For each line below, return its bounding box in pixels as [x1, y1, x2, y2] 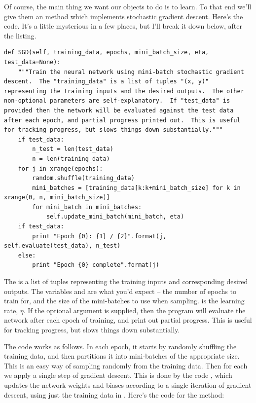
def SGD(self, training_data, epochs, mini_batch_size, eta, [4, 49, 209, 56]
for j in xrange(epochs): [18, 165, 103, 172]
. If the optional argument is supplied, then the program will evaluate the [23, 305, 246, 315]
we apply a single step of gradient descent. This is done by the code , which [4, 370, 232, 380]
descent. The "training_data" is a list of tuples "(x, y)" [4, 78, 209, 85]
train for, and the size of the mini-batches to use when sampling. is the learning [4, 295, 245, 306]
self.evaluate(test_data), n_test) [4, 242, 121, 250]
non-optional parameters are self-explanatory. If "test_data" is [4, 97, 230, 105]
